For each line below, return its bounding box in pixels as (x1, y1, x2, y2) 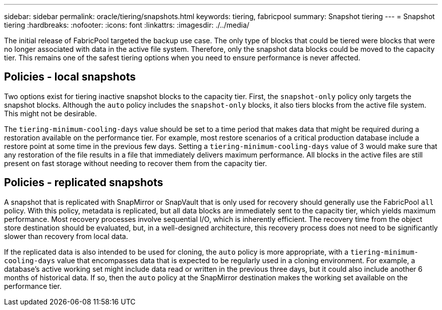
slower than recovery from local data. (4, 231, 128, 241)
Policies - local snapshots (4, 70, 136, 84)
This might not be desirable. (4, 109, 97, 118)
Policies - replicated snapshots (4, 176, 163, 189)
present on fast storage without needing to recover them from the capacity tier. (4, 159, 267, 168)
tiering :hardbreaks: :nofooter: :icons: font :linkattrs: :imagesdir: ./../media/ (4, 21, 250, 29)
